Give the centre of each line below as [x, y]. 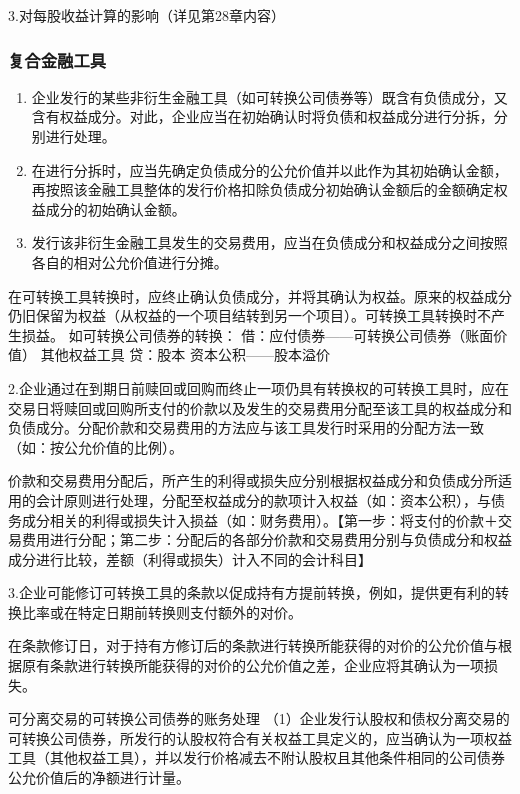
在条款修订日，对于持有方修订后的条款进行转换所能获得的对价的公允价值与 [253, 645]
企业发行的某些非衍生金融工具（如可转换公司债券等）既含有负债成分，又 [269, 96]
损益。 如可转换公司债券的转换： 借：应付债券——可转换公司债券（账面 [257, 334]
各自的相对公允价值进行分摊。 [129, 261]
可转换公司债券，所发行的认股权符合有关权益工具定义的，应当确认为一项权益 [260, 737]
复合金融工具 [57, 59]
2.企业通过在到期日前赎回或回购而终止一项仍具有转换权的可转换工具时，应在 [258, 387]
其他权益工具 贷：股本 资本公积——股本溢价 [185, 354]
